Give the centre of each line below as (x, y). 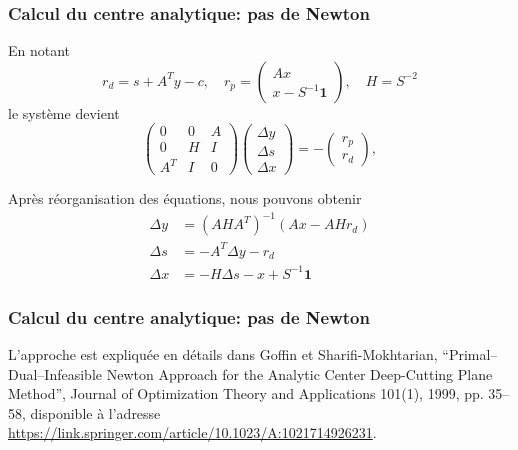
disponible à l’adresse (95, 412)
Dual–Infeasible (55, 373)
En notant (39, 50)
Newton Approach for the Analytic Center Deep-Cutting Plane (299, 373)
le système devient (64, 112)
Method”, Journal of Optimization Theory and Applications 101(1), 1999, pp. (246, 393)
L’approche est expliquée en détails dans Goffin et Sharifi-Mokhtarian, (223, 353)
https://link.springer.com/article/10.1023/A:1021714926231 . (192, 432)
